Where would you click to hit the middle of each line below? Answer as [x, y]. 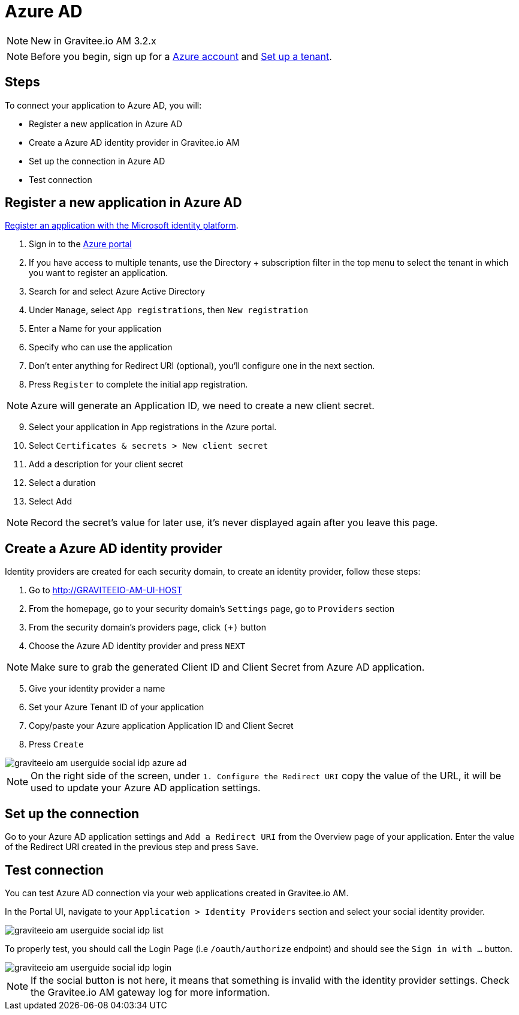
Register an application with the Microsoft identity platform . [122, 226]
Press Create [56, 744]
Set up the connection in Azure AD [97, 161]
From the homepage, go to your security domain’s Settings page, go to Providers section [212, 609]
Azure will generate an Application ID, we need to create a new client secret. [203, 406]
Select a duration [62, 483]
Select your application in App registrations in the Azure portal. [153, 427]
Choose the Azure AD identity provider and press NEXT [137, 646]
